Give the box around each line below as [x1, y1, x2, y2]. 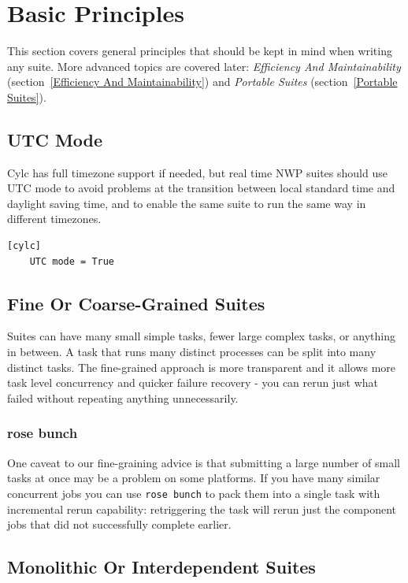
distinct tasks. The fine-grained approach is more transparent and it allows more [7, 358, 396, 375]
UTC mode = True [29, 255, 115, 267]
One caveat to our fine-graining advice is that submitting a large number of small [7, 454, 400, 470]
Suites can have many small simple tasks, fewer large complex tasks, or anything [7, 328, 395, 344]
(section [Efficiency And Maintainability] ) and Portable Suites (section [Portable [7, 73, 398, 90]
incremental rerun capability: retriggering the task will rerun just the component [7, 500, 397, 517]
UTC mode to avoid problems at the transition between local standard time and [7, 180, 395, 196]
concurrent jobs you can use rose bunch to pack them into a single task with [7, 485, 380, 501]
